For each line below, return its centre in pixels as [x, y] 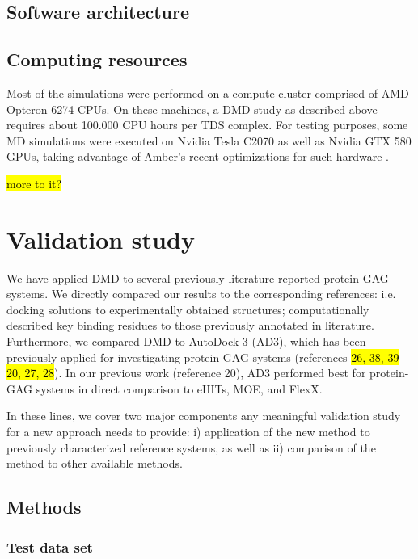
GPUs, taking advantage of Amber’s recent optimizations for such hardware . [198, 156]
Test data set [50, 546]
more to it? [34, 183]
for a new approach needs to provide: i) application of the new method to [188, 432]
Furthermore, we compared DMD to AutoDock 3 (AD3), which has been [186, 341]
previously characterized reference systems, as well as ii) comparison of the [191, 447]
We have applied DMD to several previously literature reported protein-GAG [198, 277]
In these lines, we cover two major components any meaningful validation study [204, 416]
